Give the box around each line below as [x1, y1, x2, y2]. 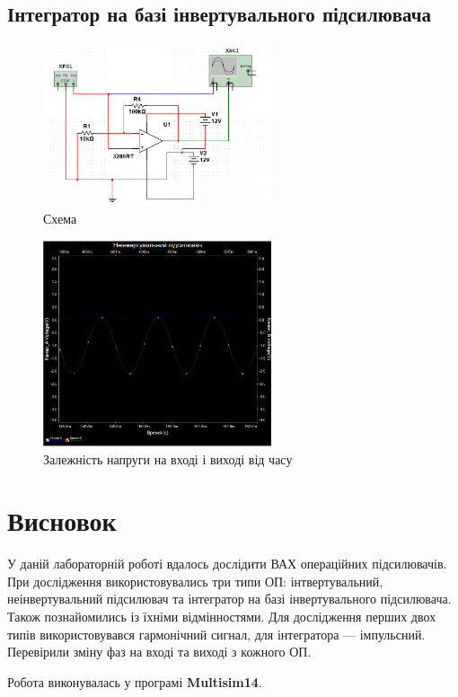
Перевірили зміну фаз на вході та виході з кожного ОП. [7, 642, 312, 661]
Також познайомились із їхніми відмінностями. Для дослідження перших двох [7, 607, 436, 626]
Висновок [7, 502, 117, 539]
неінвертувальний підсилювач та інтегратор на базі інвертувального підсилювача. [7, 589, 452, 608]
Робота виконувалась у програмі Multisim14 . [7, 672, 262, 691]
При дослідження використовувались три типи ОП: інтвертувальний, [7, 571, 383, 590]
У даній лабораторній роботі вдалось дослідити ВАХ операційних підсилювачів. [7, 554, 447, 573]
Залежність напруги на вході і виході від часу [43, 449, 293, 468]
